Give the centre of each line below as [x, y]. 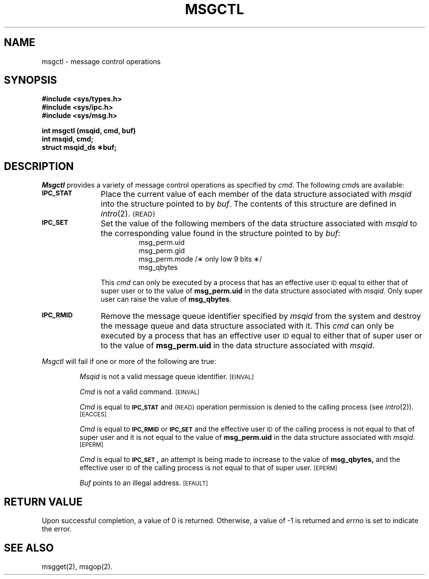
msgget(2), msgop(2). [77, 566]
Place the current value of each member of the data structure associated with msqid [256, 194]
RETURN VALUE [43, 502]
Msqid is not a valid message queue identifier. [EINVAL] [167, 377]
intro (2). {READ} [128, 214]
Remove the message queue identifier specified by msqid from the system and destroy [261, 316]
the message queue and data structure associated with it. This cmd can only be [247, 326]
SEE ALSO [29, 548]
